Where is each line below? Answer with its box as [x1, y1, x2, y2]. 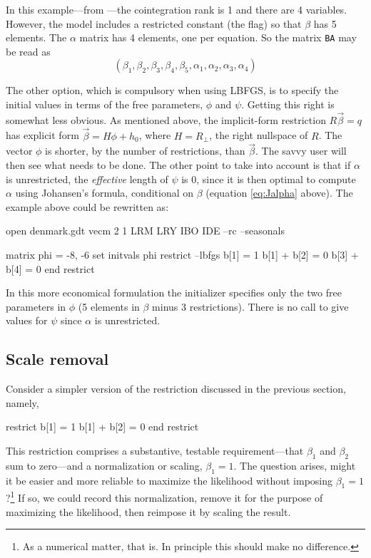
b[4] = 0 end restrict [6, 261, 95, 276]
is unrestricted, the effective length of [6, 171, 168, 186]
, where [138, 128, 171, 143]
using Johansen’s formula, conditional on [15, 185, 194, 200]
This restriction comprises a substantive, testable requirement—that [6, 443, 304, 458]
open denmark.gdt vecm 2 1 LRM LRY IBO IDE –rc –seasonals [6, 223, 285, 238]
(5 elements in [78, 299, 140, 314]
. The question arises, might [233, 458, 356, 472]
